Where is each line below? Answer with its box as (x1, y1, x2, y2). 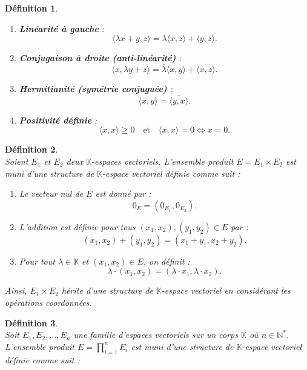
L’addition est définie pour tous (19, 220, 136, 233)
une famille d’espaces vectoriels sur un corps (73, 328, 238, 341)
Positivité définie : (19, 113, 97, 126)
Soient (5, 155, 28, 167)
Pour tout (19, 254, 55, 267)
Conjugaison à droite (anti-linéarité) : (19, 51, 182, 64)
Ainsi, (5, 284, 27, 297)
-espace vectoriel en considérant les (161, 284, 291, 297)
